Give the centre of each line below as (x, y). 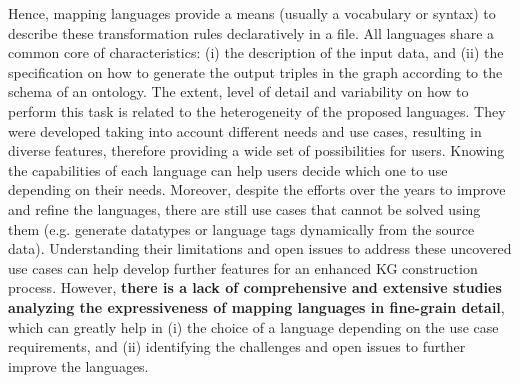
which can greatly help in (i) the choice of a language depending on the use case (253, 326)
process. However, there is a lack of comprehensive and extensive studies (255, 287)
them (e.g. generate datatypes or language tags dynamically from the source (241, 228)
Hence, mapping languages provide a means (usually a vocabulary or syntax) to (252, 13)
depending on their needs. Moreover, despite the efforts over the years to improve (257, 189)
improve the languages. (78, 365)
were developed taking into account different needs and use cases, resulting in (245, 130)
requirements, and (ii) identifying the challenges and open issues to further (237, 346)
